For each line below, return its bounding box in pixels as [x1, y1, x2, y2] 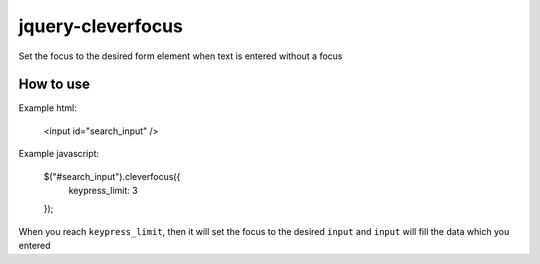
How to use [18, 76, 90, 93]
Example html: [18, 102, 77, 114]
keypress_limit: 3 [68, 185, 139, 197]
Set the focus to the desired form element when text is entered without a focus [18, 50, 343, 62]
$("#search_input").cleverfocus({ [43, 170, 181, 182]
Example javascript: [18, 148, 100, 160]
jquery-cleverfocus [18, 15, 184, 37]
